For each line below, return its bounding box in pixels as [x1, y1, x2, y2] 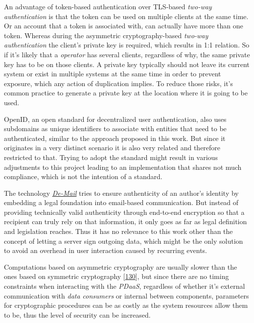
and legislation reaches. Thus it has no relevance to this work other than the [4, 226, 233, 236]
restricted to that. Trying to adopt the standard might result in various [4, 152, 218, 162]
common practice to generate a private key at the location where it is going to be [4, 88, 248, 98]
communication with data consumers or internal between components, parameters [4, 290, 249, 300]
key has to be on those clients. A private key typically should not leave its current [4, 59, 250, 69]
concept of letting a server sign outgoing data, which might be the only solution [4, 235, 243, 246]
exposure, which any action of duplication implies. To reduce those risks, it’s [4, 78, 233, 88]
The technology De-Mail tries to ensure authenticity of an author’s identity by [4, 187, 239, 198]
